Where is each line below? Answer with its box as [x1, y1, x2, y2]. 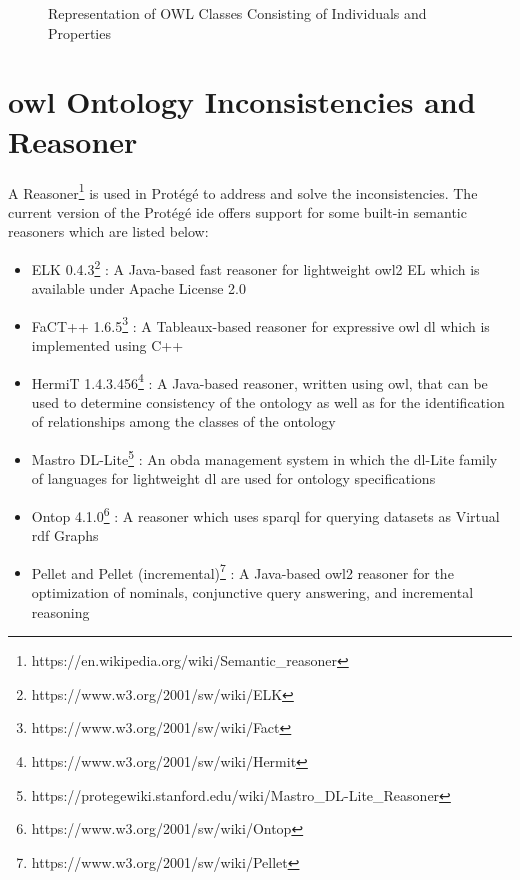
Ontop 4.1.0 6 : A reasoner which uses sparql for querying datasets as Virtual [31, 502, 500, 526]
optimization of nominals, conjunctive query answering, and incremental [31, 582, 474, 602]
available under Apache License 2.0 [31, 278, 246, 299]
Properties [48, 22, 111, 43]
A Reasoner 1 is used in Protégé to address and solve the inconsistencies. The [8, 179, 478, 203]
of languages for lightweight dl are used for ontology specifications [31, 468, 436, 489]
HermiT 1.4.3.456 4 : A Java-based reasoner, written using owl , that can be [31, 369, 488, 393]
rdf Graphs [31, 525, 99, 546]
